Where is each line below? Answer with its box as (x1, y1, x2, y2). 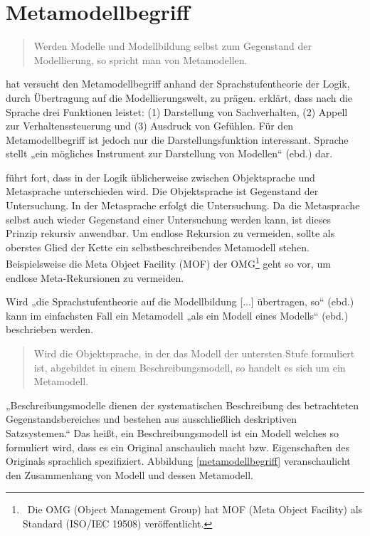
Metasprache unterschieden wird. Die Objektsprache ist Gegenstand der (6, 184, 319, 199)
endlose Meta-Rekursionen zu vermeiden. (6, 270, 184, 285)
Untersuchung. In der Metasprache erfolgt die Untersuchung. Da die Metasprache (6, 198, 360, 213)
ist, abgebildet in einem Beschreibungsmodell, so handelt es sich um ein (33, 359, 346, 374)
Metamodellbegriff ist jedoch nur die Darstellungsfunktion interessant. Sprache (6, 132, 349, 147)
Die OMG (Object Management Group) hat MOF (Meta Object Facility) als (27, 502, 363, 517)
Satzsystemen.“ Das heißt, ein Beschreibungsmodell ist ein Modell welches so (6, 426, 339, 441)
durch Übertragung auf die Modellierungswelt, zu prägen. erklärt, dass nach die (6, 90, 353, 105)
